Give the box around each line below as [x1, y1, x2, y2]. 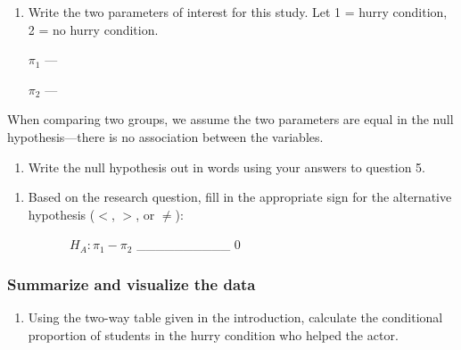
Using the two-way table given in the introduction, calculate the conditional [28, 308, 443, 327]
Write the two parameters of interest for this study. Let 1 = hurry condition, [28, 3, 448, 21]
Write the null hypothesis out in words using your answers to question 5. [28, 157, 426, 176]
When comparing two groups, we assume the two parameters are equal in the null [7, 110, 454, 129]
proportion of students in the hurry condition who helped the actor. [28, 325, 399, 344]
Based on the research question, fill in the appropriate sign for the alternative [28, 187, 452, 206]
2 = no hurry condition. [28, 20, 159, 38]
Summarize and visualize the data [7, 272, 256, 295]
